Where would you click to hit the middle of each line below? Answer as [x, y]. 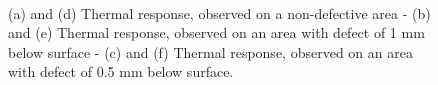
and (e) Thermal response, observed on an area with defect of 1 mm [216, 32]
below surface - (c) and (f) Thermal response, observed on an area [210, 51]
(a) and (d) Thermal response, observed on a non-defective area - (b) [219, 12]
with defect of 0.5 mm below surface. [121, 71]
